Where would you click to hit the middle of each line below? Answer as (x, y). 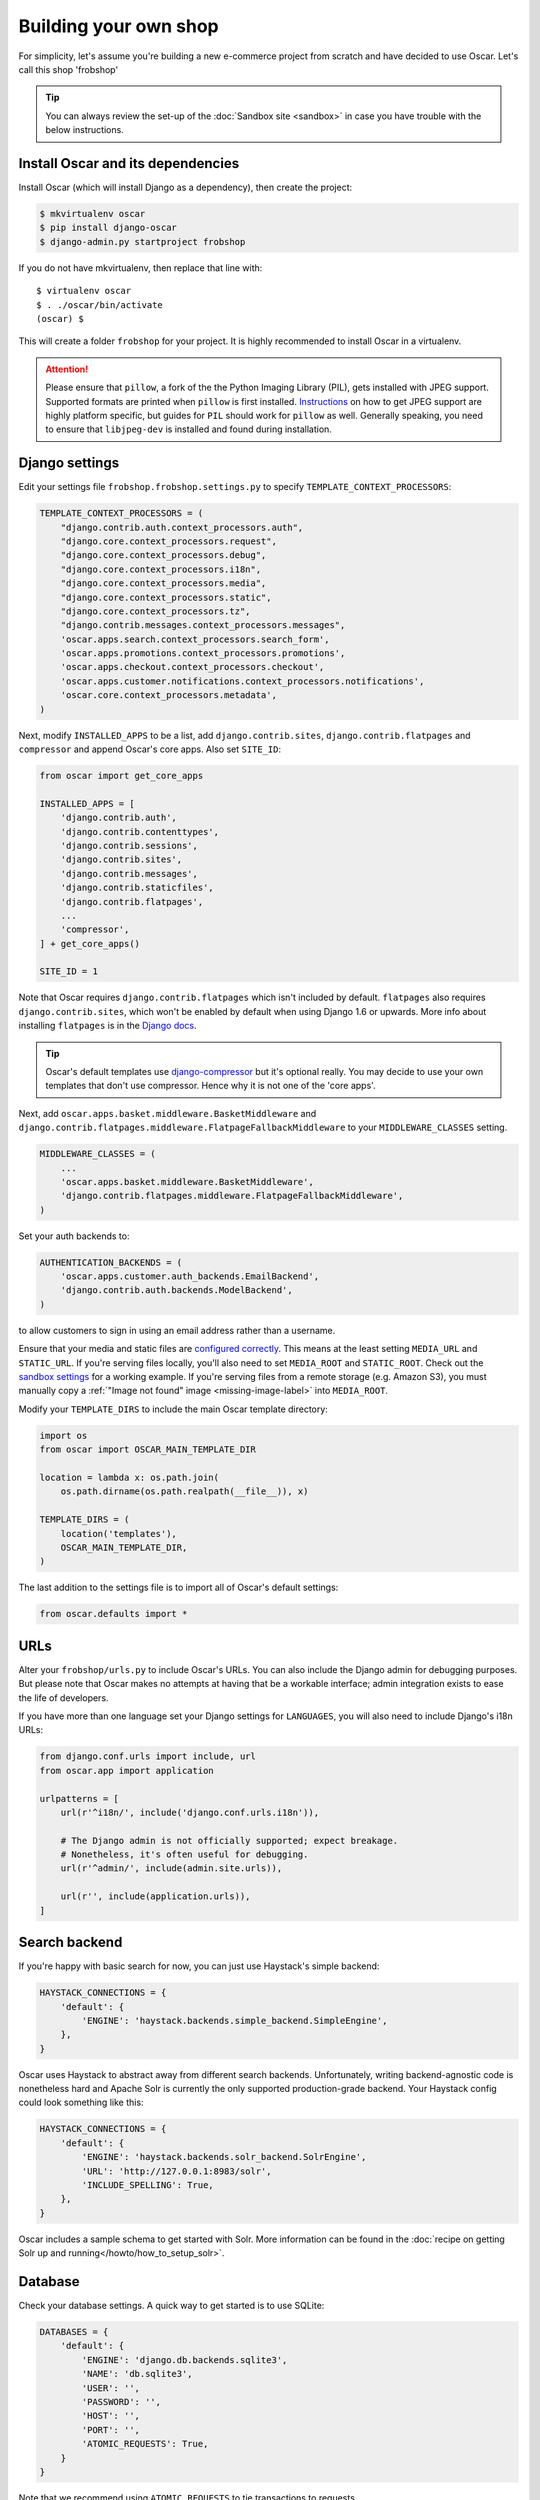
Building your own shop (118, 26)
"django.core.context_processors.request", (168, 541)
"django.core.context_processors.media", (163, 583)
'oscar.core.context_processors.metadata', (168, 695)
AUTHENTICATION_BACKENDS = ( (111, 1262)
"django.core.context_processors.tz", (155, 611)
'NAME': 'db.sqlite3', (137, 2374)
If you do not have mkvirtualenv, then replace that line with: (140, 267)
